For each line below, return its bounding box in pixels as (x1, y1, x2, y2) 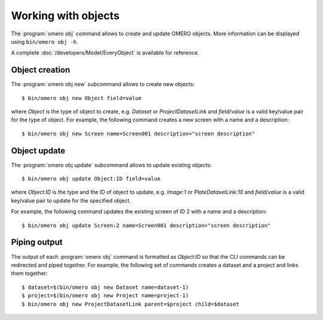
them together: (11, 270, 48, 277)
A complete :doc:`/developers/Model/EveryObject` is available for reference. (11, 49, 200, 56)
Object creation (11, 65, 71, 75)
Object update (11, 146, 66, 156)
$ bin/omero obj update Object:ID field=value (22, 176, 161, 182)
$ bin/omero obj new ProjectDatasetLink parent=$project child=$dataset (22, 300, 239, 307)
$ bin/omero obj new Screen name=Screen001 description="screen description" (22, 130, 255, 137)
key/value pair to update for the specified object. (11, 197, 131, 204)
